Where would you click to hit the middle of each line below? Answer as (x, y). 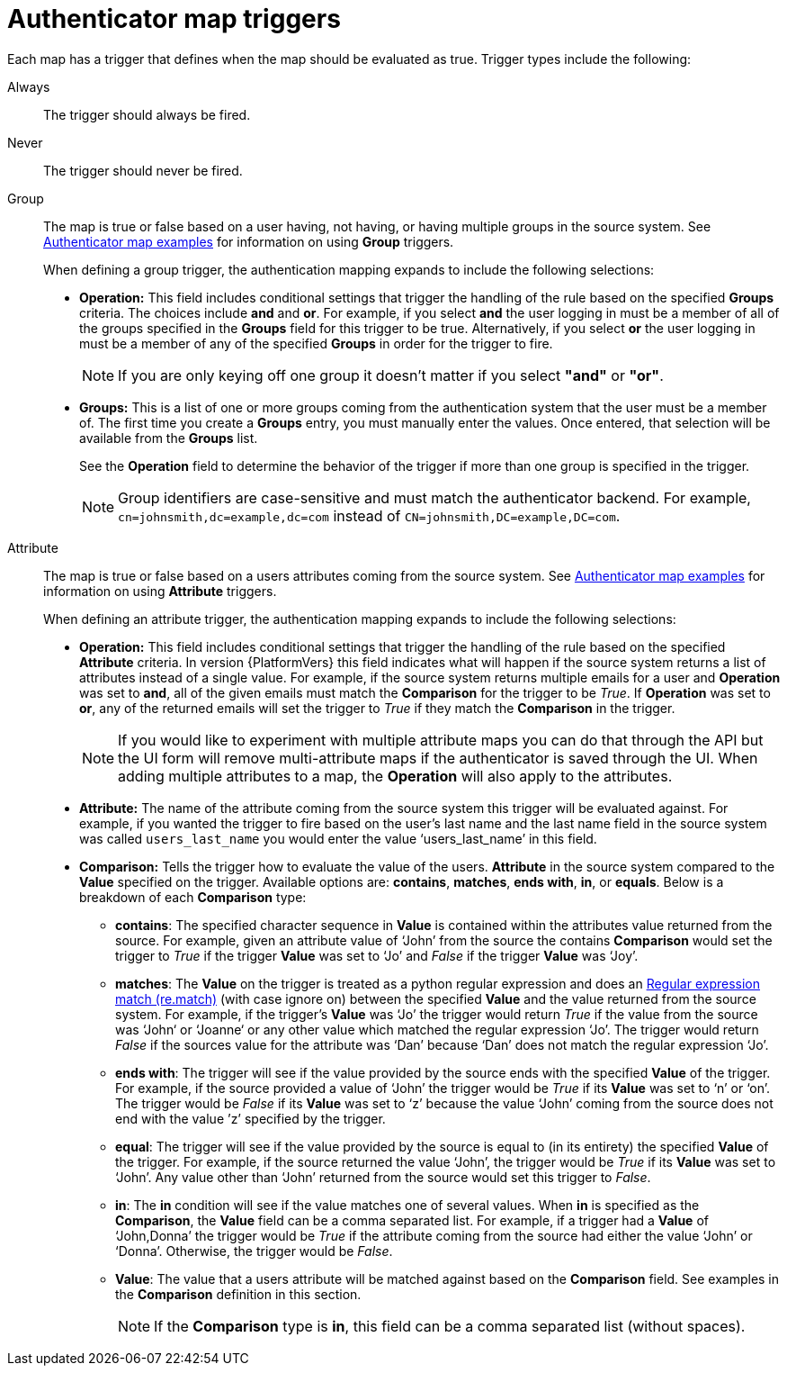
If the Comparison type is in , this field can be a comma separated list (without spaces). (450, 1326)
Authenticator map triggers (174, 19)
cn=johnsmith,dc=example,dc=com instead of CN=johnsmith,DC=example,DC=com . (369, 515)
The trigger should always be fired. (147, 114)
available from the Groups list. (169, 438)
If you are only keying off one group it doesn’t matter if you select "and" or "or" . (391, 375)
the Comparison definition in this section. (238, 1294)
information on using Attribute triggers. (160, 591)
